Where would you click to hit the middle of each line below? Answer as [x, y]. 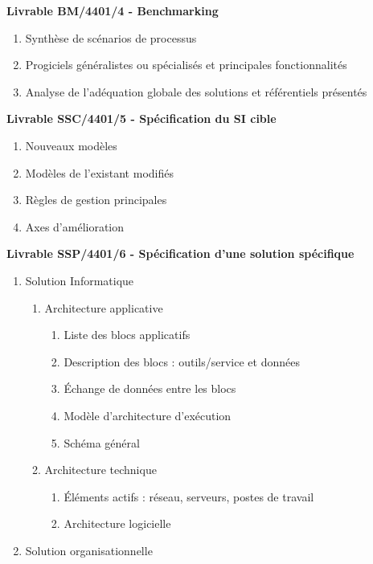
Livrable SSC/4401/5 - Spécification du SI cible [141, 119]
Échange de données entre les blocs [150, 388]
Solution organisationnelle [89, 550]
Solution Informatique [80, 280]
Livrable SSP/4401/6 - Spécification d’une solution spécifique [180, 253]
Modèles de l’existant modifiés [99, 172]
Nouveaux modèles [71, 145]
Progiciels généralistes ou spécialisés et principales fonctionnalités [186, 65]
